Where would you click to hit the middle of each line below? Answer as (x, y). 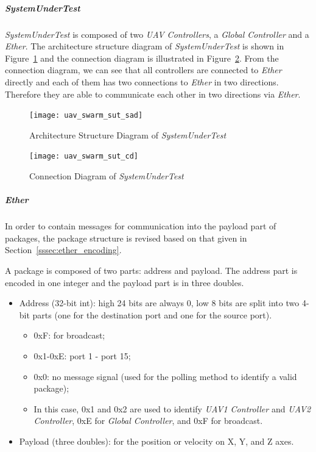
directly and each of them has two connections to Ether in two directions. (142, 81)
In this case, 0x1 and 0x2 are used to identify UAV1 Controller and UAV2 (172, 408)
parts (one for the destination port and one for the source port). (152, 314)
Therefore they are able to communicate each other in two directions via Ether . (153, 94)
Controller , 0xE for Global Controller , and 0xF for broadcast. (148, 421)
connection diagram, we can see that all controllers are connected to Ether (143, 70)
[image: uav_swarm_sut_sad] (86, 116)
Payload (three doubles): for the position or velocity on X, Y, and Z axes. (156, 441)
